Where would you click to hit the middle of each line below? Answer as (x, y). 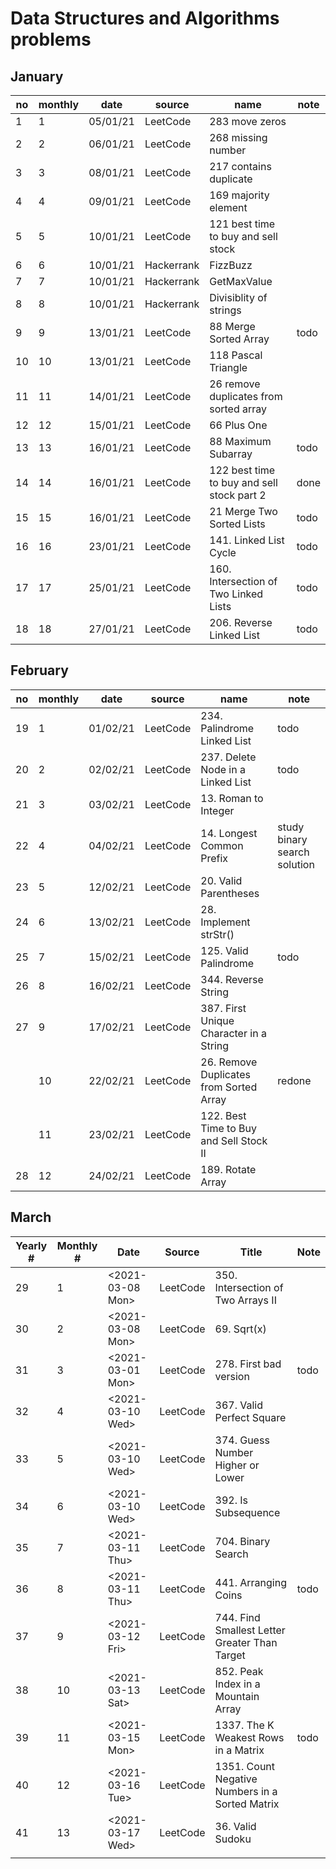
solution (296, 864)
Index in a (237, 1684)
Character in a (233, 1033)
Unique (217, 1020)
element (228, 207)
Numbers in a (246, 1791)
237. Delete (228, 757)
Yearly (31, 1245)
